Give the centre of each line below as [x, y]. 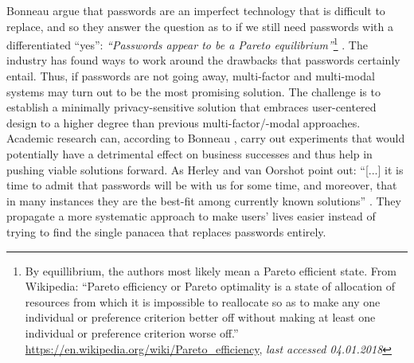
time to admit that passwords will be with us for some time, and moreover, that [202, 185]
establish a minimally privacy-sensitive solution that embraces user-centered [191, 107]
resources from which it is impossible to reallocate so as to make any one [203, 301]
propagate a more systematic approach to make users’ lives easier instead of [191, 216]
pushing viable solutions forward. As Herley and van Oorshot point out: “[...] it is [205, 169]
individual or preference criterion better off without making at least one [200, 317]
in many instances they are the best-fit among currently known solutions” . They [204, 200]
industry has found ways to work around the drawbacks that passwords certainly [203, 60]
